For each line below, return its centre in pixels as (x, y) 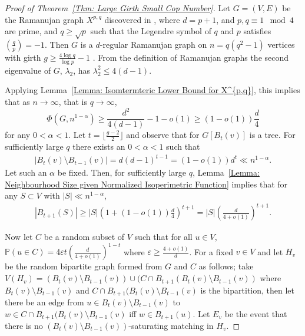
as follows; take (226, 266)
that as (17, 101)
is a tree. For (272, 135)
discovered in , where (142, 19)
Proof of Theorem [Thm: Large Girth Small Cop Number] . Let (117, 8)
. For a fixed (211, 251)
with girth (23, 57)
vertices (281, 44)
